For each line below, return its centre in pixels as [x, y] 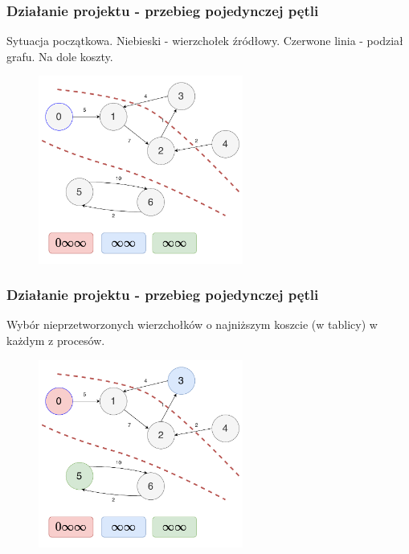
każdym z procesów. [56, 340]
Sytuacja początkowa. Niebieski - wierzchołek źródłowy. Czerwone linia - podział [205, 41]
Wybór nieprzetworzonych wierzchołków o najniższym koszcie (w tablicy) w [192, 324]
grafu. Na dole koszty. [60, 56]
